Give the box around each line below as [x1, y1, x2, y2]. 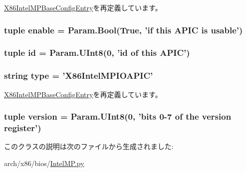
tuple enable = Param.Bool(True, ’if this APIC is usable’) [4, 23, 243, 36]
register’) [4, 121, 41, 134]
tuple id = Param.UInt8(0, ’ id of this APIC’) [4, 46, 190, 59]
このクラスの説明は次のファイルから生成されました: [4, 141, 174, 152]
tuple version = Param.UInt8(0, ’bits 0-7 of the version [4, 110, 232, 123]
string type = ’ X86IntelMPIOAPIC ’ [4, 69, 153, 82]
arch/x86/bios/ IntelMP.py [4, 158, 84, 168]
